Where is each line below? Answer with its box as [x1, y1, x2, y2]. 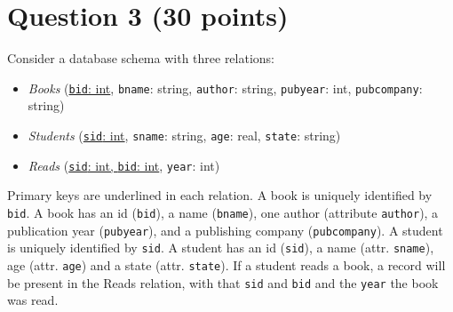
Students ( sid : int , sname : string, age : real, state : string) [28, 125, 341, 144]
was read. [7, 291, 59, 309]
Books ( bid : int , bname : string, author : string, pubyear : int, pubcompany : [28, 78, 423, 97]
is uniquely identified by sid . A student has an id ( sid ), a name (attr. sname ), [7, 238, 434, 257]
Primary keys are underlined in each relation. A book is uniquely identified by [7, 186, 433, 204]
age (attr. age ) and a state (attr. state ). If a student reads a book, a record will [7, 255, 446, 274]
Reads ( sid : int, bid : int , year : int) [28, 156, 220, 174]
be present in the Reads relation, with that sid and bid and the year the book [7, 273, 439, 292]
